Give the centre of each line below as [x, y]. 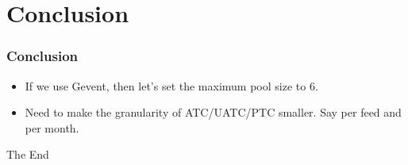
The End [28, 154]
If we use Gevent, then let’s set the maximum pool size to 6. [171, 85]
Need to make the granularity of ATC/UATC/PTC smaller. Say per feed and [213, 112]
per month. [52, 127]
